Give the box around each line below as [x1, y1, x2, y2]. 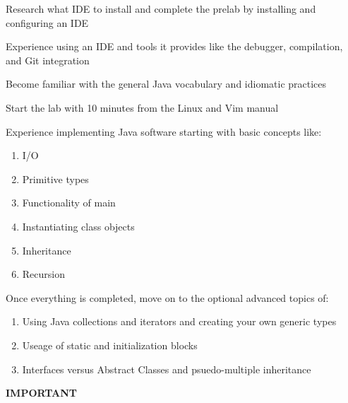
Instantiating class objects [22, 218, 135, 233]
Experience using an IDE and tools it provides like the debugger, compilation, [6, 39, 343, 54]
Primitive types [22, 171, 89, 186]
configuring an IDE [6, 15, 89, 30]
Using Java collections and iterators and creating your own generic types [22, 314, 337, 329]
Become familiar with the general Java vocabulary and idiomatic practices [6, 76, 327, 91]
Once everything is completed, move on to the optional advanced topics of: [6, 290, 329, 305]
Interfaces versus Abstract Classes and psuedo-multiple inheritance [22, 361, 311, 376]
